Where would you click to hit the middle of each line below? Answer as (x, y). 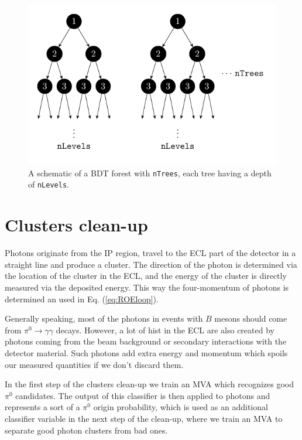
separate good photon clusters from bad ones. (86, 430)
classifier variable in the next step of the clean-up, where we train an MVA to (144, 418)
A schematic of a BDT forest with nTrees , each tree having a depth (150, 173)
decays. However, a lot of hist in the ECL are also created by (165, 330)
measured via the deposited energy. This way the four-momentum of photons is (147, 287)
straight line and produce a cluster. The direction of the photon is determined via (151, 264)
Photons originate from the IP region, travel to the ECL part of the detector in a (150, 253)
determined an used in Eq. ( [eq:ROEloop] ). (82, 299)
